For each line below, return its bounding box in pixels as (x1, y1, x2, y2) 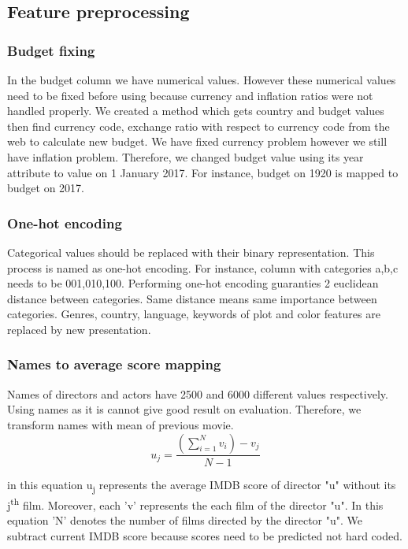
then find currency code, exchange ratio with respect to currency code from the (7, 117, 390, 134)
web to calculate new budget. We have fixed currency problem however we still (7, 133, 388, 150)
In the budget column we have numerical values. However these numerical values (7, 72, 396, 87)
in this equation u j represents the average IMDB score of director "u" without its (7, 476, 396, 495)
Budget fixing (7, 40, 95, 60)
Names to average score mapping (7, 354, 221, 374)
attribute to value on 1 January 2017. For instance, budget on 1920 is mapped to (7, 164, 399, 180)
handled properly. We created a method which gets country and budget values (7, 102, 384, 119)
